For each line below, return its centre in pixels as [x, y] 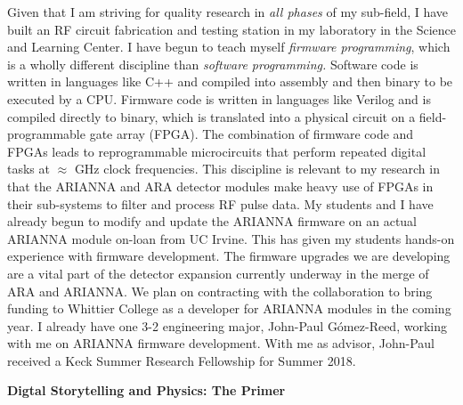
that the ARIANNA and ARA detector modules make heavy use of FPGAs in [220, 186]
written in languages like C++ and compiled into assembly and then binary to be [230, 81]
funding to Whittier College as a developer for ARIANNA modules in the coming [229, 308]
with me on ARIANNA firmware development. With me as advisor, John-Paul [221, 343]
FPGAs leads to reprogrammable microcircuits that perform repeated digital [217, 151]
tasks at [28, 169]
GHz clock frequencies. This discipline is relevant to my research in [257, 169]
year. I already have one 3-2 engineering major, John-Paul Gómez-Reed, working [227, 325]
